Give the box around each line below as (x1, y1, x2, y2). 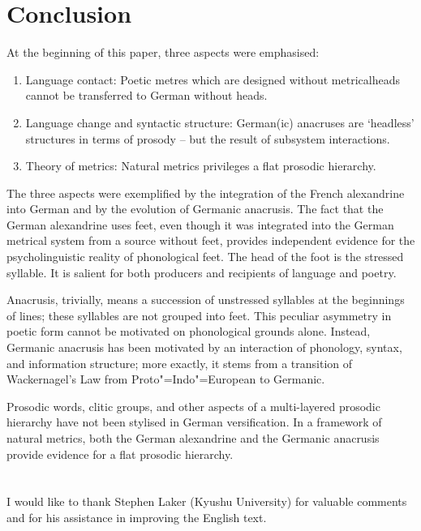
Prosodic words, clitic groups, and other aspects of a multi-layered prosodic (6, 397, 380, 414)
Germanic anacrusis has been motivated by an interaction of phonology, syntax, (6, 339, 402, 356)
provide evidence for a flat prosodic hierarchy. (6, 445, 234, 462)
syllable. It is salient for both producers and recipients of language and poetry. (6, 263, 397, 280)
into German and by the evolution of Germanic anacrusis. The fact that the (6, 200, 384, 217)
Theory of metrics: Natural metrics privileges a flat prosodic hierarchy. (25, 157, 376, 174)
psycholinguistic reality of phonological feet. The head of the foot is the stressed (6, 248, 404, 265)
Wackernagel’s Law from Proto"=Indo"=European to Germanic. (6, 370, 325, 388)
